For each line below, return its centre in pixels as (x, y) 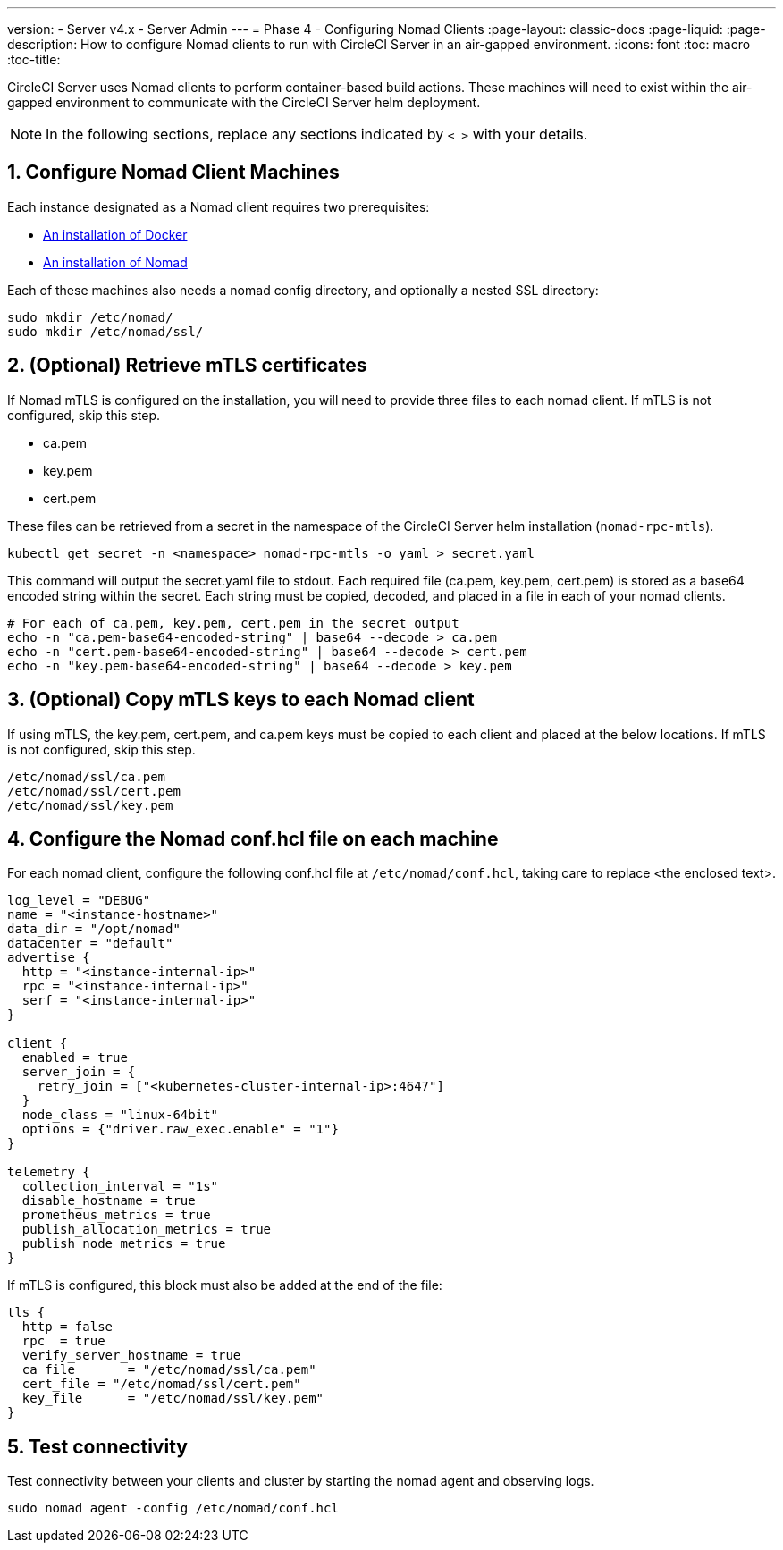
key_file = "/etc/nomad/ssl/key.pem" (173, 1398)
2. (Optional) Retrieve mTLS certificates (187, 366)
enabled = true (75, 1058)
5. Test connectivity (97, 1446)
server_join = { (79, 1072)
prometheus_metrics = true (116, 1215)
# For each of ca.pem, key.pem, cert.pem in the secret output (233, 623)
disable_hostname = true (109, 1201)
